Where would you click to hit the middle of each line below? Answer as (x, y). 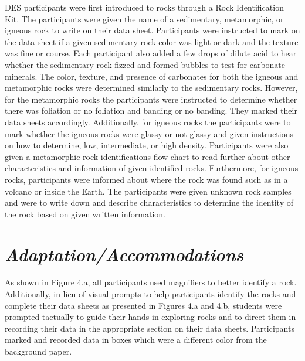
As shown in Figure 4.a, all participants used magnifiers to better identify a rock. (151, 282)
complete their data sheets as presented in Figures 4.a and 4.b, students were (143, 305)
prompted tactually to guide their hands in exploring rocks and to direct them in (150, 317)
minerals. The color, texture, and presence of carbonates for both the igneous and (152, 76)
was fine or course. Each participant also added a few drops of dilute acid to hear (151, 53)
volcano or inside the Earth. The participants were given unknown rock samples (148, 191)
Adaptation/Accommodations (124, 254)
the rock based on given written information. (85, 214)
